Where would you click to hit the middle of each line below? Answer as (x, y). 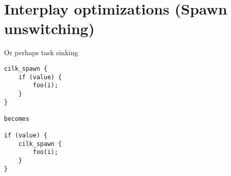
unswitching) (49, 28)
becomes (17, 119)
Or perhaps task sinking (41, 52)
